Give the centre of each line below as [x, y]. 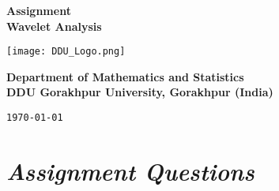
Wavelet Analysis [54, 26]
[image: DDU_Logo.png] [66, 52]
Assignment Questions [130, 170]
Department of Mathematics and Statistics [125, 76]
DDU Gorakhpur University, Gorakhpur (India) [140, 92]
